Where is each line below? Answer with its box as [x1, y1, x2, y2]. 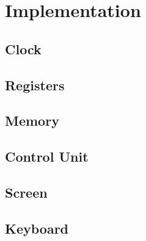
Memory [5, 111, 59, 130]
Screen [5, 182, 48, 201]
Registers [5, 75, 65, 94]
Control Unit [5, 147, 89, 166]
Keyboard [5, 218, 69, 237]
